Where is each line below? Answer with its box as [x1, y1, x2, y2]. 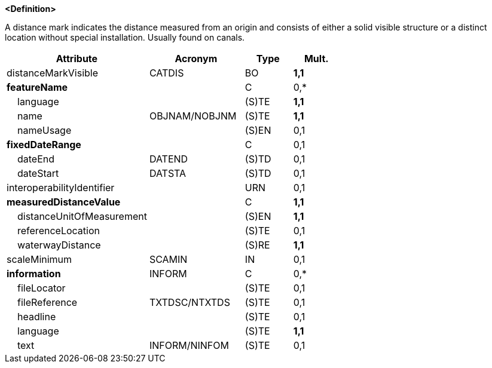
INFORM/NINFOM [149, 339, 229, 351]
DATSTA [149, 167, 187, 179]
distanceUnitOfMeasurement [17, 210, 147, 222]
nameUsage [17, 124, 72, 136]
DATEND [149, 153, 188, 165]
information [7, 268, 61, 280]
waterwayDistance [17, 239, 101, 251]
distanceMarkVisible [7, 67, 99, 79]
